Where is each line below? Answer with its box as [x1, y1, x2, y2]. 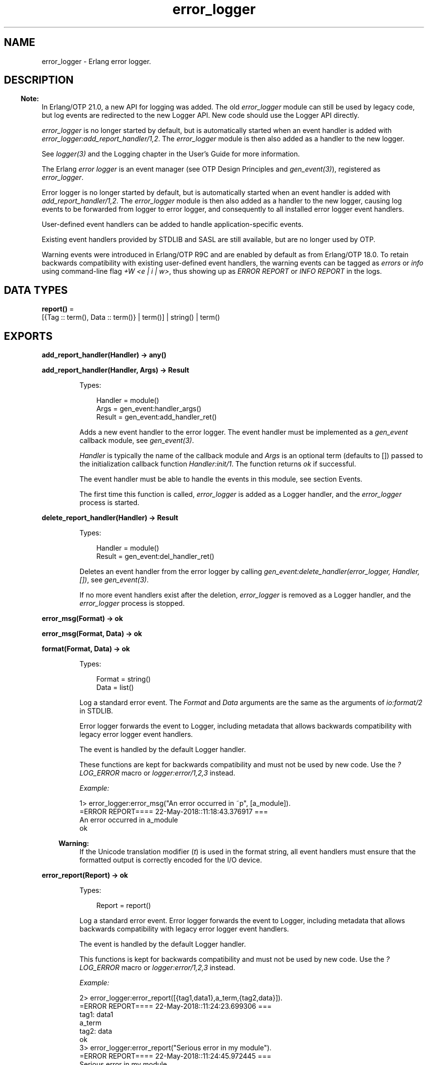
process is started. [79, 498, 139, 507]
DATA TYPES [4, 284, 68, 296]
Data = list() [96, 683, 134, 692]
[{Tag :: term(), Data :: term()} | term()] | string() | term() [42, 313, 220, 322]
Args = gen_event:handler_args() [96, 404, 202, 413]
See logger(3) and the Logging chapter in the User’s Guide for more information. [42, 150, 300, 158]
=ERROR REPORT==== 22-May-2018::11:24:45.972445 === [79, 1052, 272, 1061]
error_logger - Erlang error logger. [42, 57, 151, 66]
